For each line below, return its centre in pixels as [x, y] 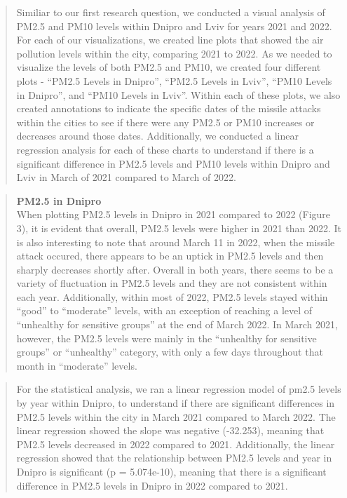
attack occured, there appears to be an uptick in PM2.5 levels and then [170, 256]
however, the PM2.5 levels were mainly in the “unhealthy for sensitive [166, 338]
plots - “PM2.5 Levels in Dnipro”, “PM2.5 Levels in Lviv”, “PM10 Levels [174, 80]
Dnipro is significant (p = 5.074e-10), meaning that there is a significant [171, 471]
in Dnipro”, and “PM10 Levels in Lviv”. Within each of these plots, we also [178, 94]
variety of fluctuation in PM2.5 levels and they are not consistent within [172, 283]
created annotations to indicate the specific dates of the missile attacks [169, 108]
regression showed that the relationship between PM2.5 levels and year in [174, 458]
